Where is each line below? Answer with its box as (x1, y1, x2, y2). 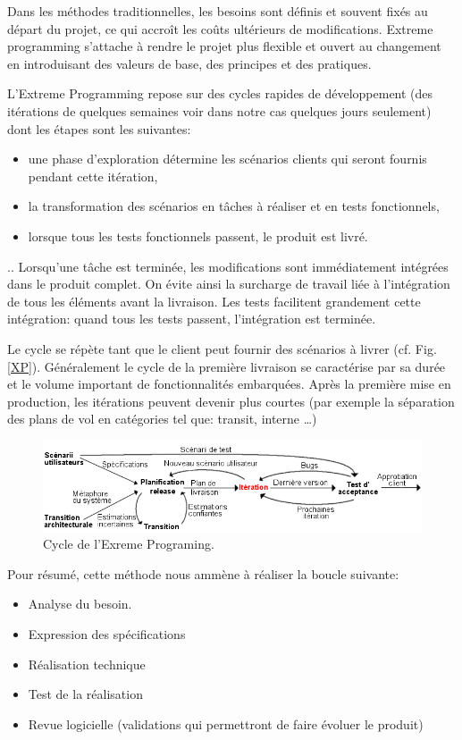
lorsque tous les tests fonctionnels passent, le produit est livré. (28, 226, 368, 245)
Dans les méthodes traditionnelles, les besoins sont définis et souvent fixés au (7, 2, 428, 20)
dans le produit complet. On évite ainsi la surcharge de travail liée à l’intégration (7, 274, 450, 293)
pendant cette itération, (28, 166, 158, 185)
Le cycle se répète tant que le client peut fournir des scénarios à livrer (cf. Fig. (7, 339, 437, 357)
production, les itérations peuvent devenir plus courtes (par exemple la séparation (7, 391, 455, 410)
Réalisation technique (28, 654, 146, 673)
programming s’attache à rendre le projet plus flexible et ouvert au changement (7, 37, 441, 55)
